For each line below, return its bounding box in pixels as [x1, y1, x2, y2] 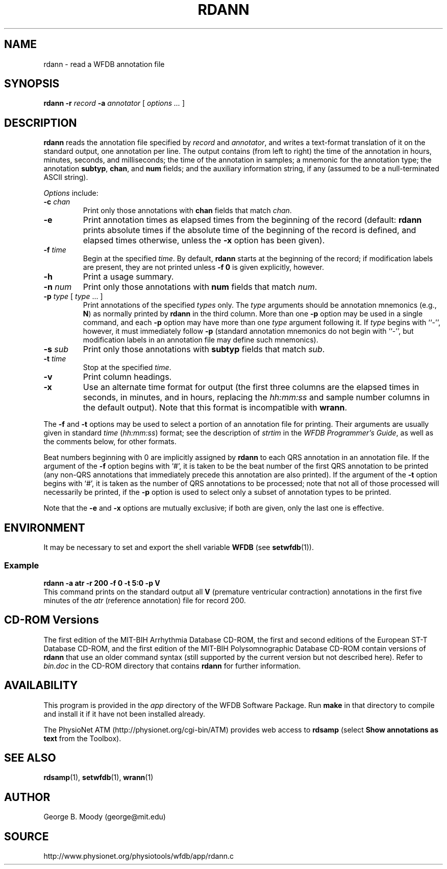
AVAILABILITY [4, 679, 78, 692]
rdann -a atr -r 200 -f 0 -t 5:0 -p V [43, 578, 160, 587]
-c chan [43, 197, 70, 207]
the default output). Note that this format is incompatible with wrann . [83, 402, 347, 413]
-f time [43, 245, 66, 255]
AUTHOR [4, 790, 51, 804]
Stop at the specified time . [83, 363, 171, 372]
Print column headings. [83, 372, 172, 382]
